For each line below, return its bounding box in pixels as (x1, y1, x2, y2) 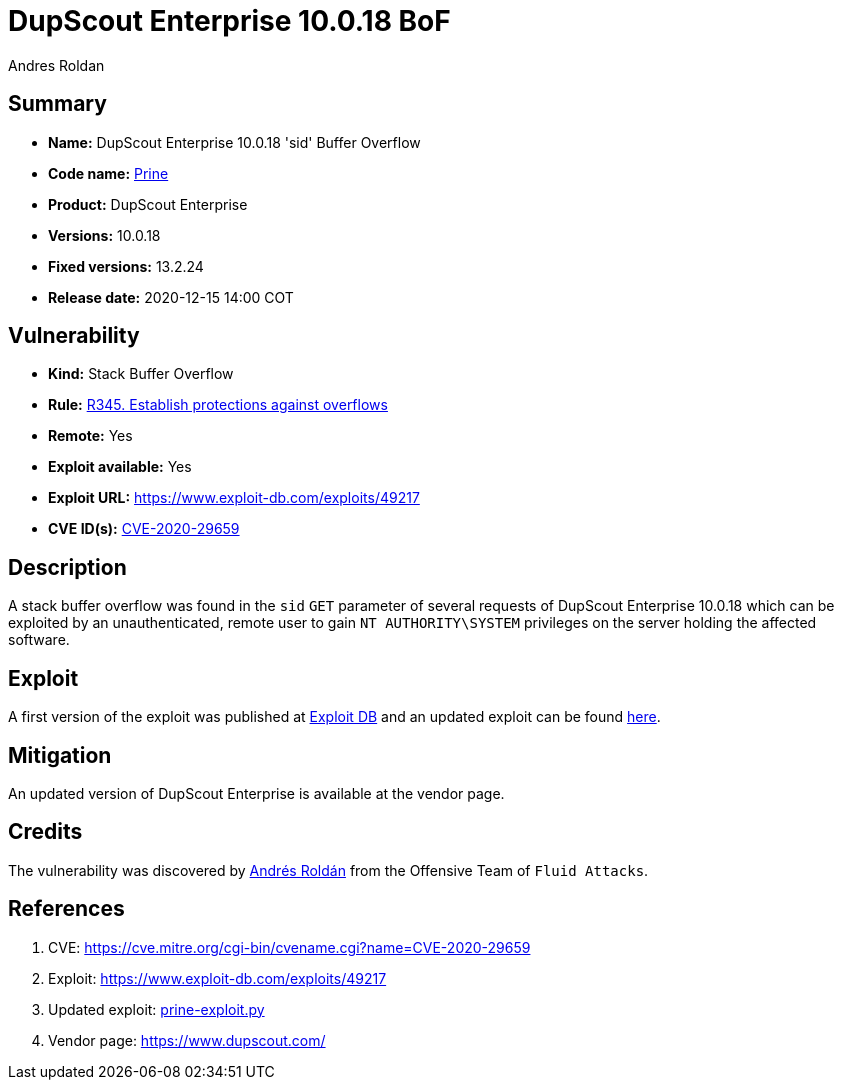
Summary (8, 91, 107, 117)
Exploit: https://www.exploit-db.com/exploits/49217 (48, 969, 387, 987)
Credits (8, 819, 83, 845)
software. (8, 631, 70, 649)
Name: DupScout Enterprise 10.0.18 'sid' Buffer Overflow (48, 133, 421, 151)
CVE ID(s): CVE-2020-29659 (48, 520, 240, 538)
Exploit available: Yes (48, 458, 192, 476)
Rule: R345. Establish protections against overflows (48, 396, 388, 414)
